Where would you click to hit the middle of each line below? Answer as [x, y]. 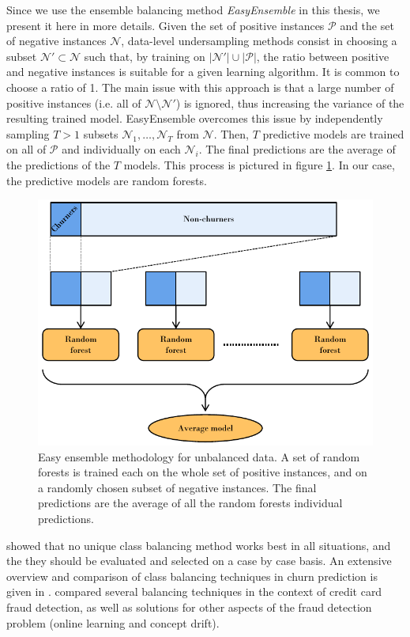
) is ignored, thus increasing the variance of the [290, 102]
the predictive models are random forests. [107, 180]
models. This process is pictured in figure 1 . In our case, [259, 164]
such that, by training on [145, 56]
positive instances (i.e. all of [74, 102]
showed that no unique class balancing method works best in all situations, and [199, 545]
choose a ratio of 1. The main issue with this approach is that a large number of [200, 87]
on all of [26, 149]
